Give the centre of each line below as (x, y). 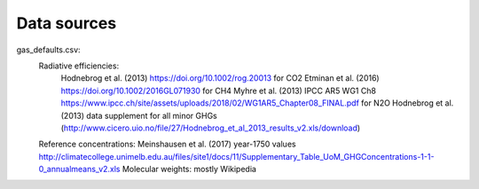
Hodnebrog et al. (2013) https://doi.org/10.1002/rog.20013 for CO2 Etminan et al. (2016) (220, 78)
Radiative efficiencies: (79, 66)
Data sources (67, 23)
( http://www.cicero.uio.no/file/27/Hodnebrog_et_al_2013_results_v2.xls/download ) (211, 128)
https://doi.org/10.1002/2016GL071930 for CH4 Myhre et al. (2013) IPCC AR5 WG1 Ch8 (219, 91)
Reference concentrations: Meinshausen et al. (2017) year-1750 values (167, 144)
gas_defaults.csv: (48, 50)
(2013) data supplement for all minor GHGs (139, 115)
